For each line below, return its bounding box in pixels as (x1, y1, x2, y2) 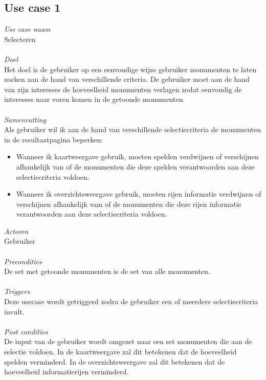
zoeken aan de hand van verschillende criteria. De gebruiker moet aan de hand (4, 74, 250, 85)
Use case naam (4, 24, 51, 34)
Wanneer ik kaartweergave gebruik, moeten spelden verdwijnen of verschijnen (16, 151, 259, 162)
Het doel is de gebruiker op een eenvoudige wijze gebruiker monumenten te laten (4, 64, 257, 74)
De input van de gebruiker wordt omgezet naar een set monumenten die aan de (4, 336, 252, 347)
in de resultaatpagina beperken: (4, 134, 103, 144)
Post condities (4, 326, 48, 336)
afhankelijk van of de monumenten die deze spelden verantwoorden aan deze (16, 161, 255, 172)
